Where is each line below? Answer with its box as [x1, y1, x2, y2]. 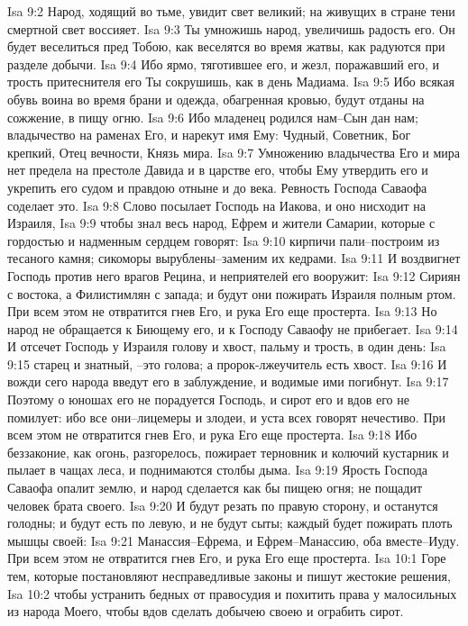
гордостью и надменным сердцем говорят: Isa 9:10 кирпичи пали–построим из [7, 231, 440, 249]
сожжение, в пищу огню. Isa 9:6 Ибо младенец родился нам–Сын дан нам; [7, 107, 418, 126]
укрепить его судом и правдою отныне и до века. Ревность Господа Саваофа [7, 177, 427, 196]
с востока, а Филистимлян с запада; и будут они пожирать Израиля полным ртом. [7, 284, 456, 303]
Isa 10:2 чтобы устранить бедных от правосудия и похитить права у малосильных [7, 584, 457, 603]
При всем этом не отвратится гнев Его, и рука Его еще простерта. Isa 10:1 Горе [7, 549, 446, 567]
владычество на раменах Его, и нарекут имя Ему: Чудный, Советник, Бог [7, 125, 411, 144]
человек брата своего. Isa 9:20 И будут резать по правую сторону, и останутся [7, 495, 438, 514]
